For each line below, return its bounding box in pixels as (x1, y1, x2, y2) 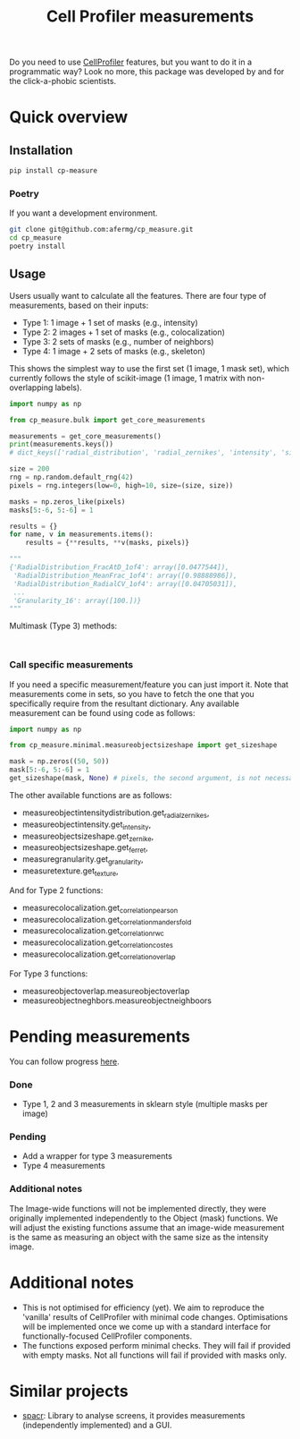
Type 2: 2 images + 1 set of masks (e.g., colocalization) (21, 327, 226, 337)
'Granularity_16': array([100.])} (12, 596, 142, 605)
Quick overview (9, 107, 129, 127)
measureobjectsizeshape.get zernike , (21, 830, 154, 843)
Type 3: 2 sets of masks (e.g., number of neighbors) (21, 336, 214, 346)
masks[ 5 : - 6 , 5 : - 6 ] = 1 (9, 506, 94, 515)
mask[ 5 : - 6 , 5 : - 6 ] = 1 (9, 765, 90, 775)
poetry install (9, 242, 66, 251)
